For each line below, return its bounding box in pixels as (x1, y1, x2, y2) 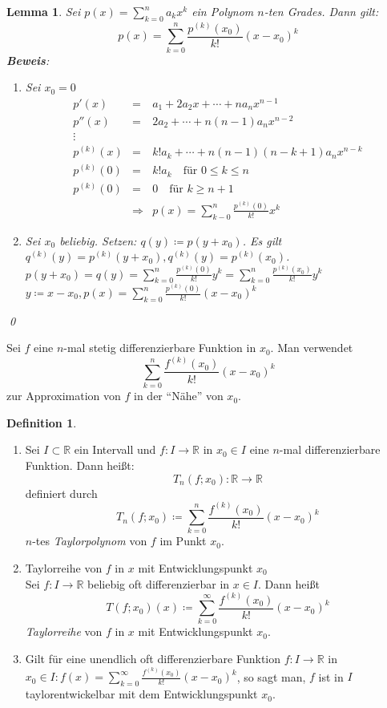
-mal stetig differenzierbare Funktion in (63, 339, 256, 356)
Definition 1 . (6, 414, 77, 431)
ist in (318, 668, 344, 685)
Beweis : (6, 51, 50, 68)
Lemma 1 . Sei (6, 3, 81, 19)
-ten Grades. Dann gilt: (264, 3, 379, 19)
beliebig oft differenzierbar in (87, 575, 230, 592)
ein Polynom (191, 3, 254, 19)
